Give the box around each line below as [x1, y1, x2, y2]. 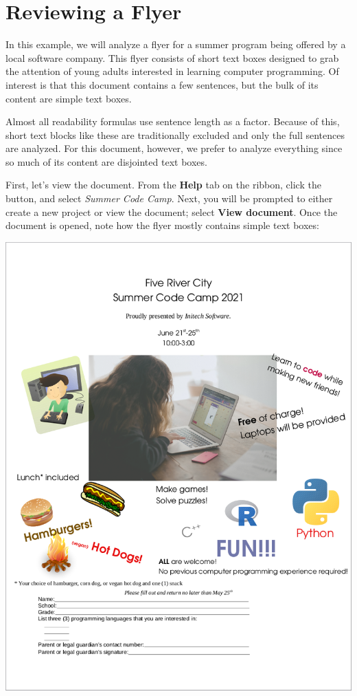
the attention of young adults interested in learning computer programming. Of [5, 64, 339, 78]
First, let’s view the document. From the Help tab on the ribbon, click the [5, 177, 321, 192]
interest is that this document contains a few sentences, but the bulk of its [5, 77, 319, 91]
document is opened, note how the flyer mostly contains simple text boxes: [5, 218, 319, 232]
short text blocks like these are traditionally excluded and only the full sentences [5, 127, 345, 142]
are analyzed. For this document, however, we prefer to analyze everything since [5, 141, 343, 155]
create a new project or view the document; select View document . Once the [5, 204, 338, 219]
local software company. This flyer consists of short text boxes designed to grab [5, 50, 339, 65]
